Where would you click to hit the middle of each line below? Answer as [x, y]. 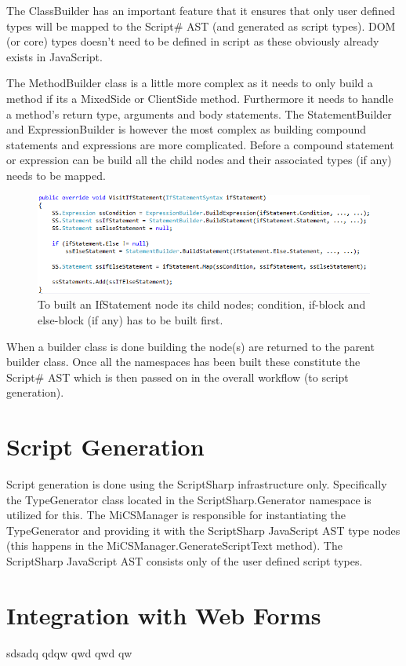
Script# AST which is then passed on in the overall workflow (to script [178, 377]
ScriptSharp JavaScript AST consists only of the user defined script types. [185, 561]
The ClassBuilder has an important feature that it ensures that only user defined [201, 10]
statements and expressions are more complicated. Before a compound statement [200, 144]
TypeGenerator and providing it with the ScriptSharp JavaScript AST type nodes [203, 530]
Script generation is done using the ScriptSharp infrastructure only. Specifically [197, 484]
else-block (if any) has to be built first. [130, 320]
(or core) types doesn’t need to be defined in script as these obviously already [193, 41]
